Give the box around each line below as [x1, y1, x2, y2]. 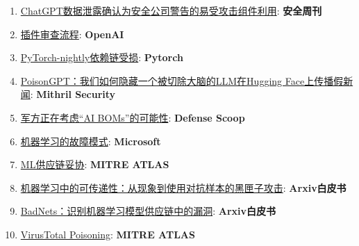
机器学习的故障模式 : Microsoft [20, 133, 161, 148]
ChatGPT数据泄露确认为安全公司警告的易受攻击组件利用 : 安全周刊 [20, 3, 322, 17]
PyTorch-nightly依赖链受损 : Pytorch [20, 50, 183, 65]
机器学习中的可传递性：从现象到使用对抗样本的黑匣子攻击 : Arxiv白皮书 [20, 180, 347, 195]
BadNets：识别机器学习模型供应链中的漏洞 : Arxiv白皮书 [20, 204, 276, 218]
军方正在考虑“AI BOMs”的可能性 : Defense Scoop [20, 110, 245, 124]
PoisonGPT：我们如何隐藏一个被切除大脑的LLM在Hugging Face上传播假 [20, 73, 344, 88]
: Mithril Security [30, 87, 116, 101]
